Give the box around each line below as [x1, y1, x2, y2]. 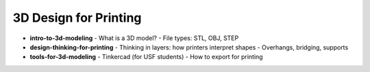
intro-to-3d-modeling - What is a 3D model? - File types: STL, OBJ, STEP [29, 34, 239, 42]
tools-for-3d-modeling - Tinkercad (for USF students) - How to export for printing [29, 53, 263, 61]
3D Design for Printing [12, 10, 142, 25]
